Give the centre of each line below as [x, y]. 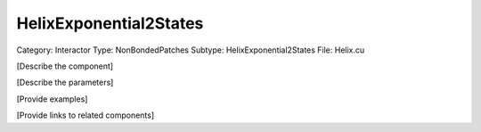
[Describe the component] [65, 66]
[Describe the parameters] [65, 82]
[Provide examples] [52, 99]
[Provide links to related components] [86, 115]
